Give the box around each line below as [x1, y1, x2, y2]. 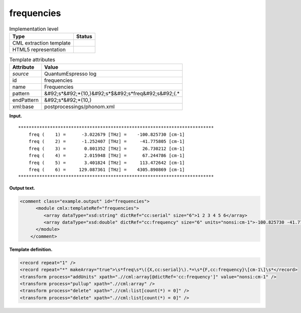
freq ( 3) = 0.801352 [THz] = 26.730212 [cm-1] [28, 145, 185, 151]
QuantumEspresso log [44, 70, 97, 77]
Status [76, 33, 92, 40]
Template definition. [9, 246, 53, 252]
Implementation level [9, 25, 59, 32]
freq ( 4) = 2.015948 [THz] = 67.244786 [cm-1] [28, 153, 185, 159]
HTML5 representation [12, 46, 66, 53]
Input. [9, 113, 22, 119]
